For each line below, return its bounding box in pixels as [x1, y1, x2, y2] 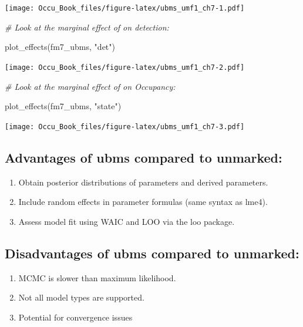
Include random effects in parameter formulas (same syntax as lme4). [18, 195, 268, 208]
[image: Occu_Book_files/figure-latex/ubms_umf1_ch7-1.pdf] [5, 4, 245, 12]
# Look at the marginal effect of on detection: [5, 21, 169, 33]
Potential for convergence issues [18, 311, 133, 323]
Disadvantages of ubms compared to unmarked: [5, 244, 299, 262]
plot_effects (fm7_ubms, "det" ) [5, 41, 115, 53]
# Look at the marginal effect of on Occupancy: [5, 80, 176, 92]
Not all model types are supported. [18, 291, 144, 304]
